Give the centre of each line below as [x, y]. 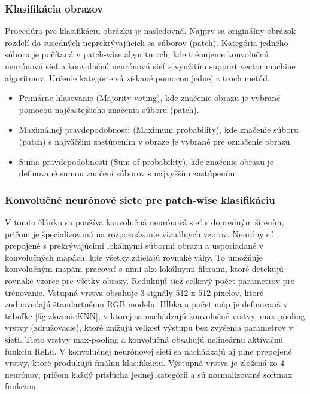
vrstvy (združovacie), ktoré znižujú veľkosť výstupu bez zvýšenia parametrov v [149, 327]
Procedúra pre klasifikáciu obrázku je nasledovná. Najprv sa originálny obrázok [151, 31]
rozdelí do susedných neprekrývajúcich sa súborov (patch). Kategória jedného [147, 42]
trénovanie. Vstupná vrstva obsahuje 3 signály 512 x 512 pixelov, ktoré [134, 292]
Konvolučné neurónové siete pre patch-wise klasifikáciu [140, 199]
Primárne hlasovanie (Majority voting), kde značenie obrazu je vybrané [150, 98]
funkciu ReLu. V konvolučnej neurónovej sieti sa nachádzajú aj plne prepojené [148, 351]
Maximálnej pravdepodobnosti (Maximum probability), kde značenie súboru [159, 129]
